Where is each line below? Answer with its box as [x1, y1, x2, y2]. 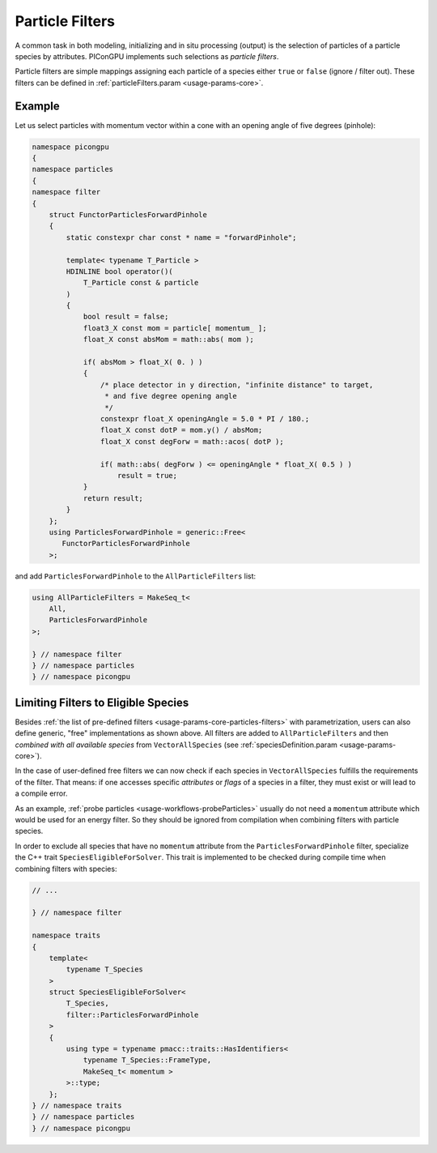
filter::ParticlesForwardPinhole [66, 1010, 199, 1019]
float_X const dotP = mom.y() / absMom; [100, 425, 263, 435]
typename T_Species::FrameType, [83, 1056, 212, 1065]
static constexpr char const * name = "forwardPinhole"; [66, 233, 297, 242]
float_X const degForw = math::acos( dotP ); [100, 437, 284, 446]
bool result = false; [83, 312, 169, 322]
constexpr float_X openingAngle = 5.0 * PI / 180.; [100, 414, 310, 423]
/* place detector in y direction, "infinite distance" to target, [100, 380, 374, 389]
